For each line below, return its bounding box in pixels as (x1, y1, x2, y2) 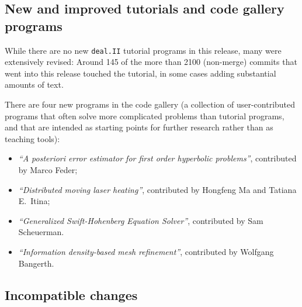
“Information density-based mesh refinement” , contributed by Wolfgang (18, 245, 274, 257)
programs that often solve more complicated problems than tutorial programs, (5, 109, 284, 122)
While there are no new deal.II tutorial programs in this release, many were (5, 44, 282, 56)
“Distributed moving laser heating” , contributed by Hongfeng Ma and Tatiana (18, 183, 297, 195)
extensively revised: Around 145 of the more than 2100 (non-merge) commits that (5, 56, 297, 68)
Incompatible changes (5, 285, 138, 303)
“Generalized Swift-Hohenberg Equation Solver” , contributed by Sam (18, 214, 263, 226)
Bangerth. (18, 257, 54, 269)
